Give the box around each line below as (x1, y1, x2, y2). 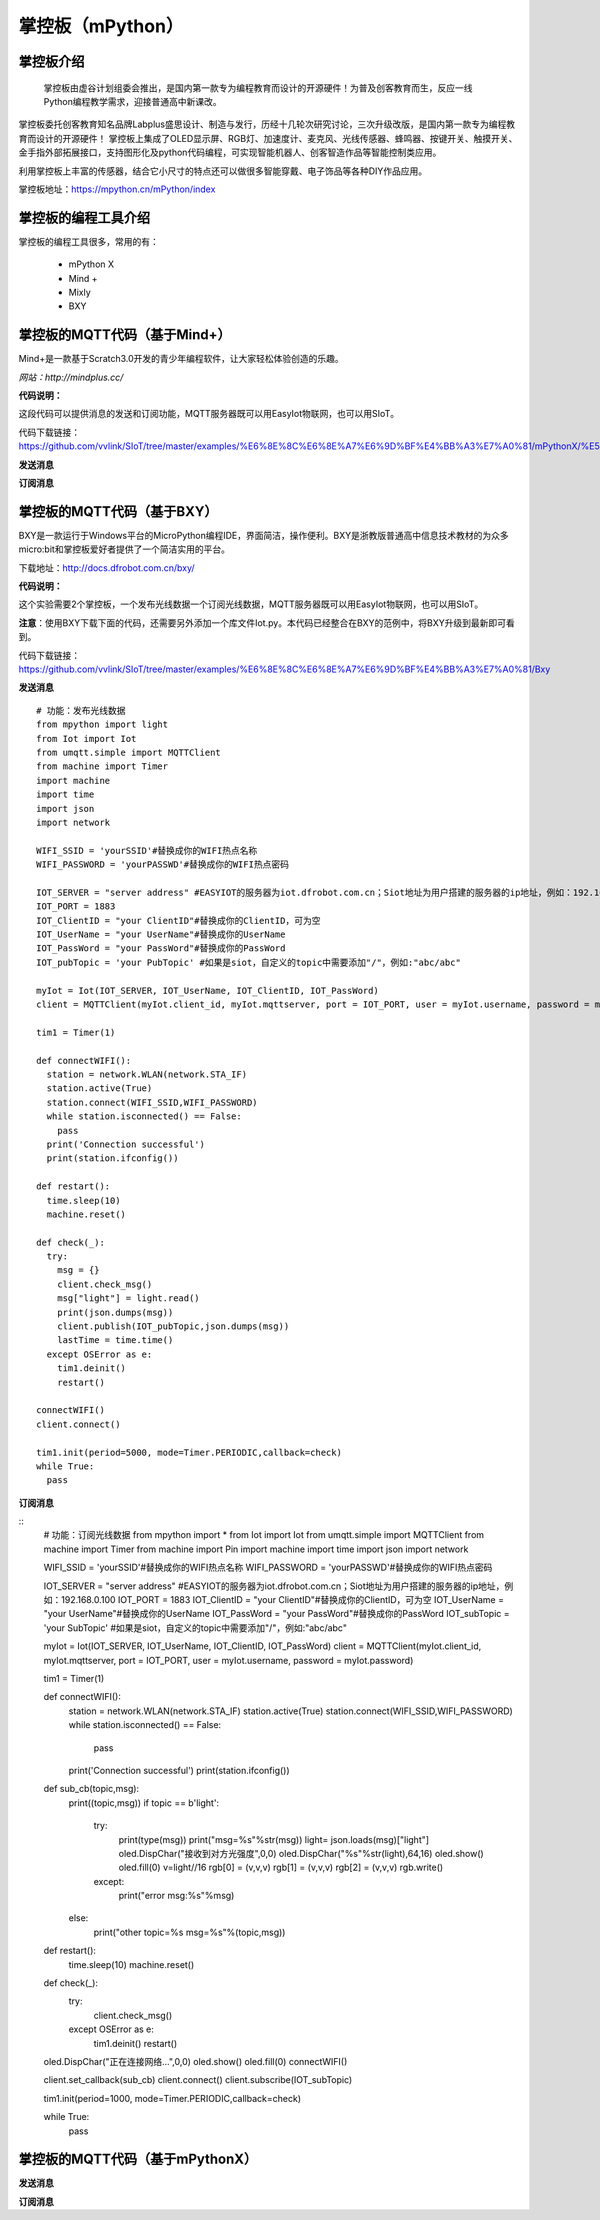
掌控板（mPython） (18, 15, 184, 37)
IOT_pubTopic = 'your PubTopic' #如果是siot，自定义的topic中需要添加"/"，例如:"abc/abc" (36, 956, 462, 968)
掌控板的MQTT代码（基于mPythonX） (18, 2151, 258, 2168)
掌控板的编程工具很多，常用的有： (18, 235, 159, 247)
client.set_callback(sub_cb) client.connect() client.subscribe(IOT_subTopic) (43, 2074, 353, 2086)
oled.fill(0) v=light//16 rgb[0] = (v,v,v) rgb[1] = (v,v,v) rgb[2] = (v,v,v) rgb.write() (118, 1861, 444, 1874)
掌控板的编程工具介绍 (18, 209, 150, 226)
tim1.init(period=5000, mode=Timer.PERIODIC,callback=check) (36, 1446, 342, 1458)
